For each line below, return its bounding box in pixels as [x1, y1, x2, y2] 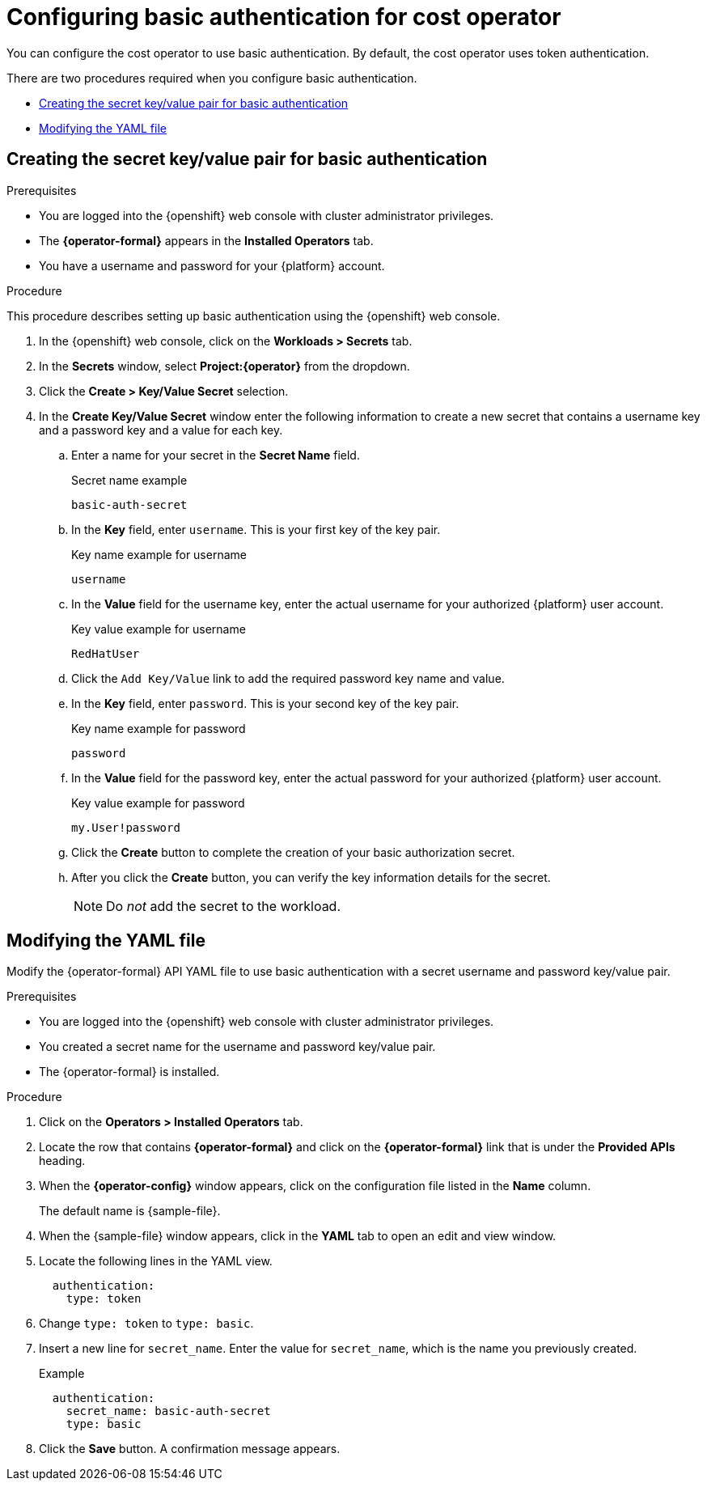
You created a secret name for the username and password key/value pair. [39, 1040, 436, 1054]
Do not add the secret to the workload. [106, 897, 341, 914]
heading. [39, 1154, 86, 1168]
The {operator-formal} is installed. [39, 1065, 220, 1079]
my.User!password [71, 820, 180, 834]
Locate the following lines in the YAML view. [39, 1254, 273, 1269]
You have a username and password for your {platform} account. [39, 258, 385, 273]
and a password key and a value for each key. [39, 422, 283, 437]
